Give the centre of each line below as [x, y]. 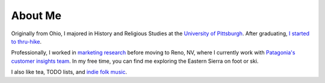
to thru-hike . [26, 41]
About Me [36, 16]
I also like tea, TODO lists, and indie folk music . [69, 72]
